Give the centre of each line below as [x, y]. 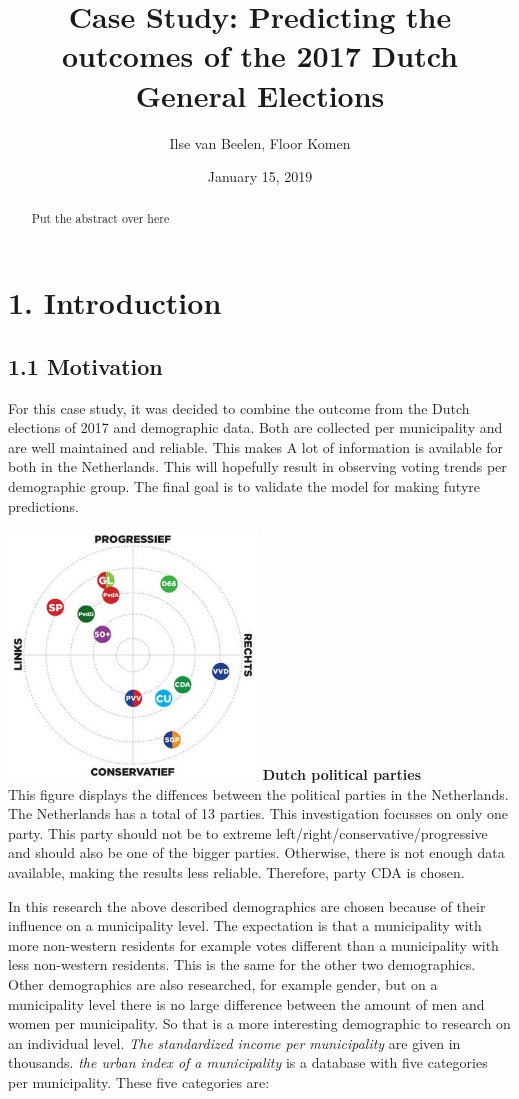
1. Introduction [115, 302]
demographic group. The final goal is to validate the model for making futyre [244, 485]
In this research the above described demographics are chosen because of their [247, 905]
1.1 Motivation [85, 365]
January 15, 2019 [260, 176]
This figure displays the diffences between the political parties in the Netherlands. [258, 793]
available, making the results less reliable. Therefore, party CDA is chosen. [236, 872]
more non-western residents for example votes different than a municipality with [253, 944]
